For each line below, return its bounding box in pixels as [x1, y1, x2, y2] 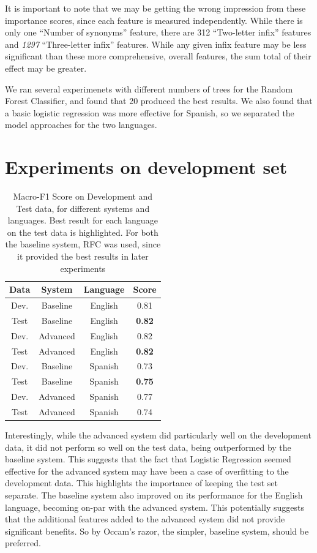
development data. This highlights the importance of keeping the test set [5, 476, 278, 489]
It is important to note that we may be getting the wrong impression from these [5, 2, 306, 14]
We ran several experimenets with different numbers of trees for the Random [5, 82, 293, 95]
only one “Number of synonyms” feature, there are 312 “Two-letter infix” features [5, 26, 311, 39]
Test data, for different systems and [16, 201, 150, 214]
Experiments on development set [5, 154, 288, 179]
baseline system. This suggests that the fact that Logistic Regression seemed [5, 453, 291, 465]
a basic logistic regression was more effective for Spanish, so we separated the [5, 106, 294, 119]
